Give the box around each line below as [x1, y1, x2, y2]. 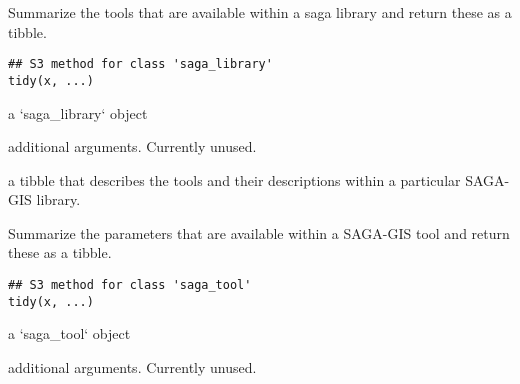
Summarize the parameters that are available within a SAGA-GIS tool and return [8, 222, 510, 243]
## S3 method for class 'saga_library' [8, 57, 273, 72]
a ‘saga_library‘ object [8, 102, 148, 123]
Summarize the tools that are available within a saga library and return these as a [8, 2, 512, 22]
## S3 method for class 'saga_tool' [8, 278, 252, 293]
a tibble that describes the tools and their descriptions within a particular [8, 169, 461, 190]
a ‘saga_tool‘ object [8, 323, 131, 344]
